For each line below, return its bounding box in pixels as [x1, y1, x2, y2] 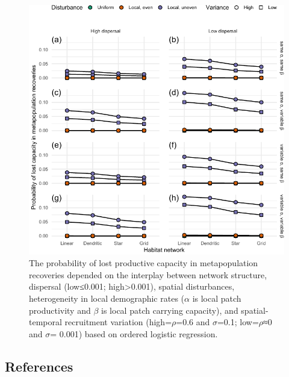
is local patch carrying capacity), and [101, 304, 238, 316]
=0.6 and [176, 316, 210, 328]
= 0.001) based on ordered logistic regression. [50, 327, 218, 340]
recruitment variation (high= [64, 316, 172, 328]
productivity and [29, 304, 91, 316]
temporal [29, 316, 62, 328]
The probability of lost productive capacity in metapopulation [29, 257, 258, 269]
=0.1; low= [217, 316, 259, 328]
